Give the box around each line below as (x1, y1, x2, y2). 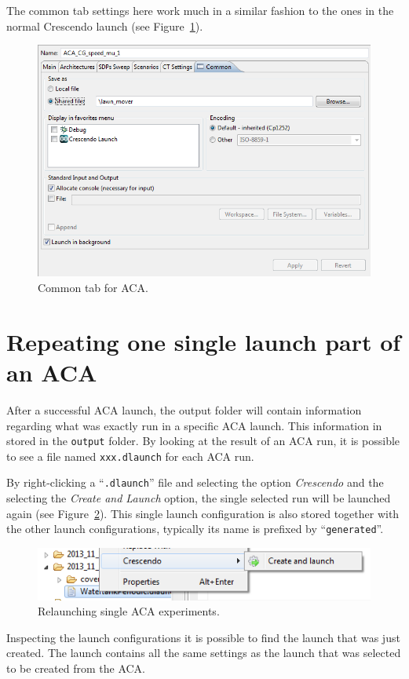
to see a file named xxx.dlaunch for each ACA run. (6, 447, 254, 464)
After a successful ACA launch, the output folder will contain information (6, 401, 362, 418)
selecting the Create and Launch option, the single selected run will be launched (6, 490, 391, 506)
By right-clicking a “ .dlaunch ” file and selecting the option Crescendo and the (6, 474, 384, 491)
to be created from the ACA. (6, 659, 146, 676)
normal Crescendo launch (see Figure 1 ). (6, 17, 203, 34)
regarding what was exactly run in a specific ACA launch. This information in (6, 417, 382, 433)
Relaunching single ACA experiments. (38, 603, 220, 619)
